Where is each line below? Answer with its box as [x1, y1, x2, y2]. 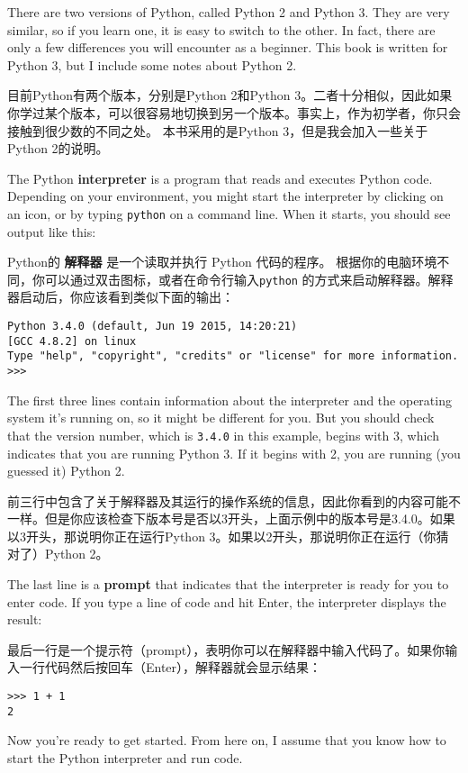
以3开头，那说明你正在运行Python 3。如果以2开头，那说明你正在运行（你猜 [7, 526, 449, 545]
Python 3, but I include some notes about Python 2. [7, 55, 297, 74]
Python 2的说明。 [7, 139, 109, 158]
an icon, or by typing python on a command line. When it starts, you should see [7, 204, 451, 223]
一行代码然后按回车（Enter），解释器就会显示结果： [19, 658, 322, 677]
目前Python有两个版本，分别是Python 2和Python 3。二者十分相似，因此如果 [7, 86, 453, 105]
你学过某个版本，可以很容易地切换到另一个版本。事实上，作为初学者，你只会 [7, 103, 461, 122]
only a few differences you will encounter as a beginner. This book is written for [7, 38, 448, 57]
